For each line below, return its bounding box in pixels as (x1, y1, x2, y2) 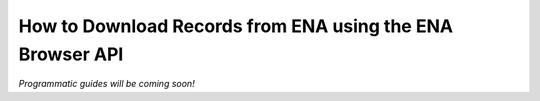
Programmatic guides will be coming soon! (18, 78, 195, 90)
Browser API (18, 43, 124, 65)
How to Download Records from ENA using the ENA (18, 15, 454, 37)
